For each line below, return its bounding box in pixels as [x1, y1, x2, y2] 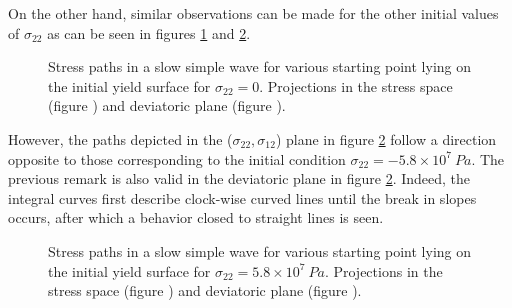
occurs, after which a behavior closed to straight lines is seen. [8, 207, 384, 228]
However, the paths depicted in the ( [8, 128, 233, 149]
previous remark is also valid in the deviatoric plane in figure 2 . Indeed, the [8, 168, 471, 189]
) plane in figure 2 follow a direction [275, 128, 497, 149]
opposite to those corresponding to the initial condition [8, 148, 346, 169]
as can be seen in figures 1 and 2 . [47, 22, 251, 43]
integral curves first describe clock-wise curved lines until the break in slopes [8, 187, 477, 208]
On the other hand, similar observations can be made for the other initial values [8, 3, 499, 23]
